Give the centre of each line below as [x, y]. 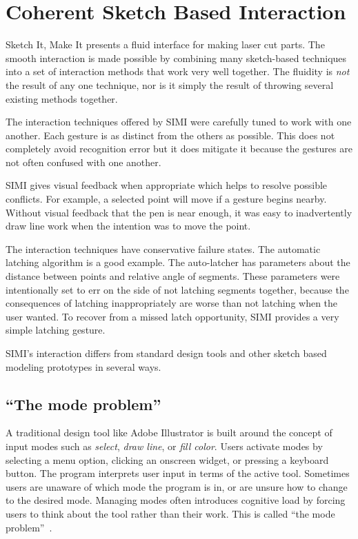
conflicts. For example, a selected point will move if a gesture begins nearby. [166, 199]
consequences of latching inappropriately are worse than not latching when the [172, 303]
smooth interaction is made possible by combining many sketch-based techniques [176, 58]
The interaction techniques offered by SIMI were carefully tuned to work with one [179, 122]
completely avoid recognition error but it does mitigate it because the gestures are [179, 149]
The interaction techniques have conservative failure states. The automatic [163, 248]
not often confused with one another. [83, 162]
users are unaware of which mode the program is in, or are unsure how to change [177, 486]
